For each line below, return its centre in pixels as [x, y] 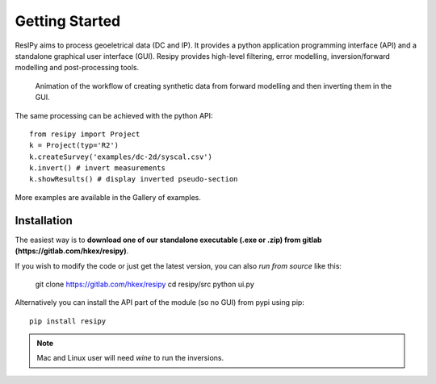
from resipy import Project [85, 134]
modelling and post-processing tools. [77, 68]
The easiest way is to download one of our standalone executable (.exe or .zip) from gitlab [168, 240]
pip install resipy [68, 321]
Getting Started [68, 21]
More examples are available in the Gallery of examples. [108, 197]
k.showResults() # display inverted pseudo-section [134, 179]
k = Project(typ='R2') [74, 146]
